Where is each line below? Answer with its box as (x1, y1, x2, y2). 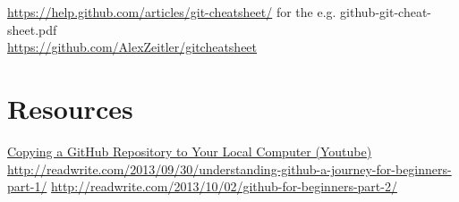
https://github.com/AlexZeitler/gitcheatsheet (7, 38, 258, 56)
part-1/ (7, 177, 47, 196)
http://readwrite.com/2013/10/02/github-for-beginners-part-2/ (51, 177, 397, 196)
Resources (7, 89, 133, 126)
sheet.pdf (7, 20, 57, 38)
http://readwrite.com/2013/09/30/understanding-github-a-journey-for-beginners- (7, 159, 452, 178)
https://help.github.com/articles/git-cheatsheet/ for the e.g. (7, 3, 336, 21)
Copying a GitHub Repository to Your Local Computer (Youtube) (7, 141, 372, 160)
